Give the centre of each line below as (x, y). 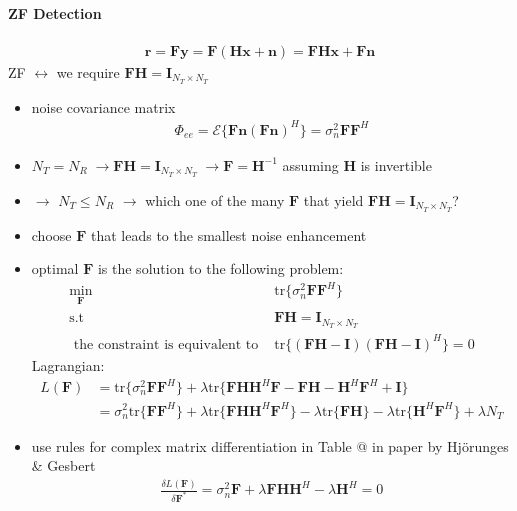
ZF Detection (55, 12)
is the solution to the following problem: (220, 268)
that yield (333, 199)
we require (88, 71)
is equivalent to (211, 344)
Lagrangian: (68, 364)
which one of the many (215, 199)
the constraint (116, 344)
